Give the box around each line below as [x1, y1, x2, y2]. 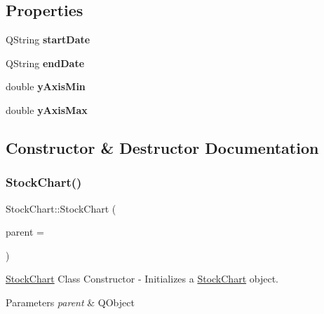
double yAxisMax [6, 102, 88, 117]
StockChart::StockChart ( [6, 201, 116, 215]
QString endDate [6, 55, 85, 70]
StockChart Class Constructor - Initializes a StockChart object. [6, 271, 278, 286]
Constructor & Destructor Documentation [6, 136, 319, 158]
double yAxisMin [6, 79, 86, 94]
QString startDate [6, 32, 90, 47]
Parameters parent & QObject [6, 294, 135, 309]
